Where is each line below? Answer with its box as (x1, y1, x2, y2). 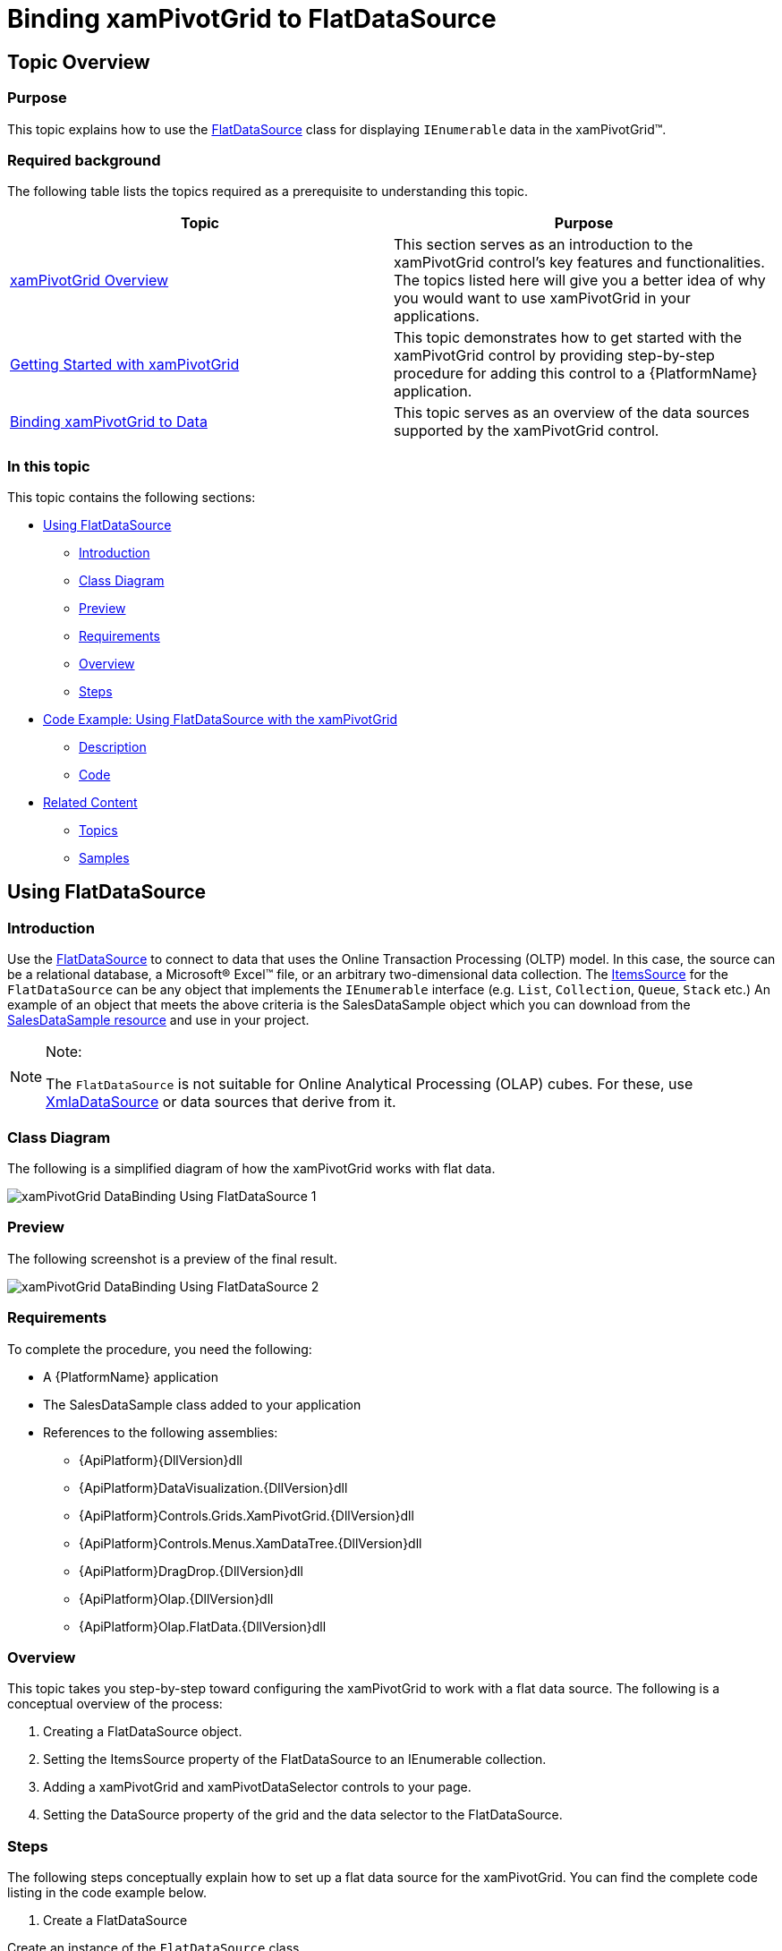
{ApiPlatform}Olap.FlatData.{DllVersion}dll (79, 1618, 327, 1634)
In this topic (7, 456, 90, 475)
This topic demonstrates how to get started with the (394, 328, 743, 347)
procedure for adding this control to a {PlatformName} (394, 364, 758, 383)
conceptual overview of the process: (7, 1696, 223, 1712)
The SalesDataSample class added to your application (43, 1396, 361, 1412)
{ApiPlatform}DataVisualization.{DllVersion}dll (79, 1479, 348, 1495)
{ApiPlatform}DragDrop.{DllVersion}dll (79, 1563, 303, 1579)
